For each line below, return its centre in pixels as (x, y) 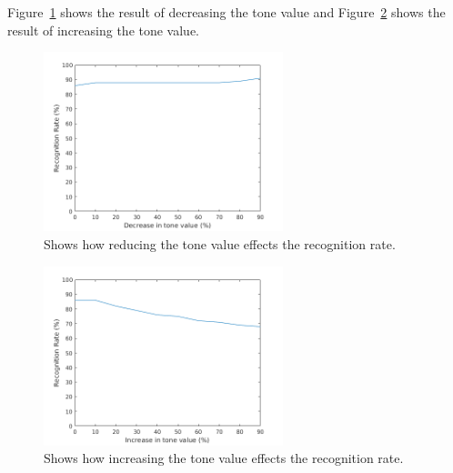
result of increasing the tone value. (104, 30)
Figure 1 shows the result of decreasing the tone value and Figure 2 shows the (226, 12)
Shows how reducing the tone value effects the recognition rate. (220, 243)
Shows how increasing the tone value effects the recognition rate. (224, 458)
